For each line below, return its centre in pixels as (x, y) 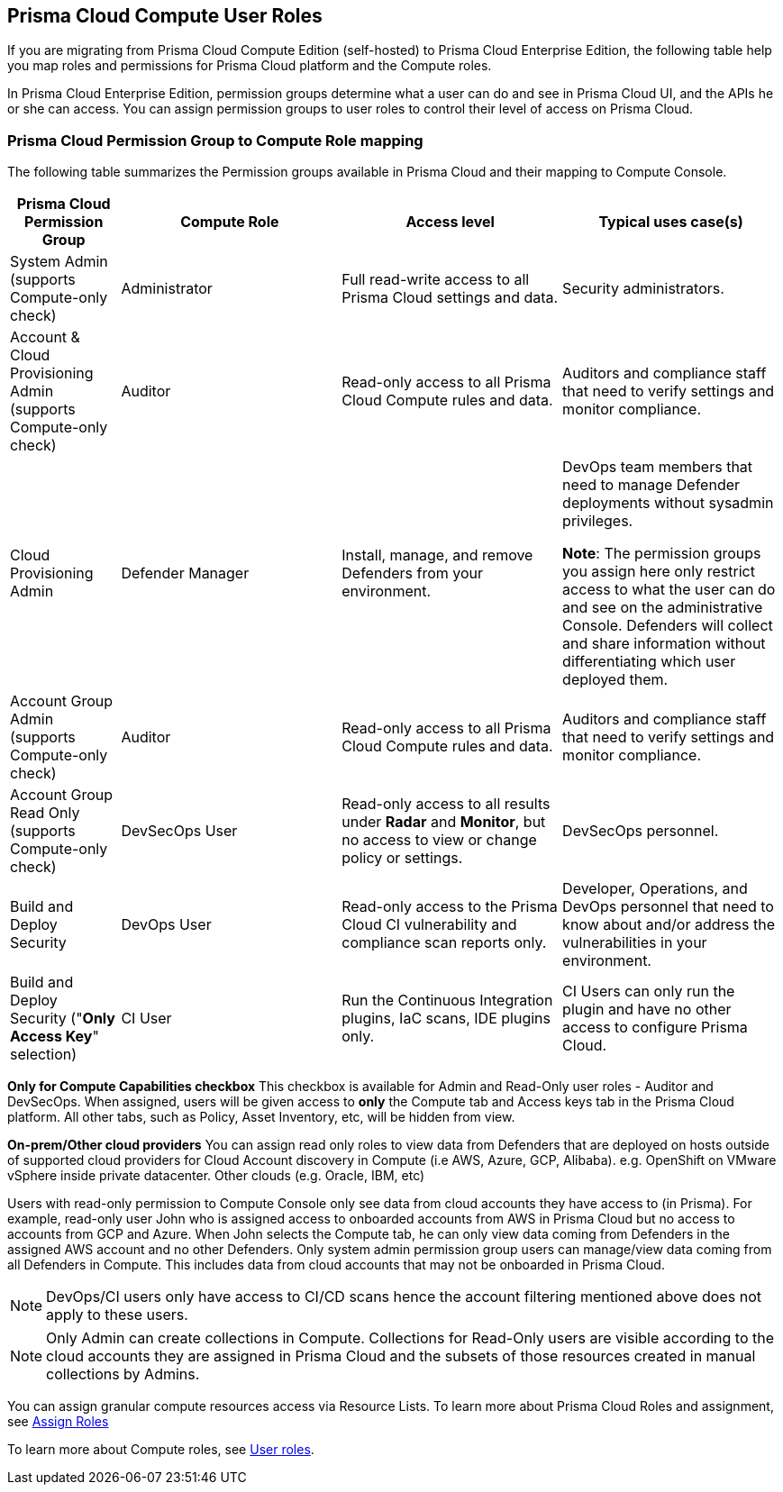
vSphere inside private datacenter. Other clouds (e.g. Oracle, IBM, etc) (216, 1176)
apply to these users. (117, 1315)
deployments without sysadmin (668, 503)
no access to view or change (439, 840)
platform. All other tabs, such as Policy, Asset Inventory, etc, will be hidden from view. (261, 1117)
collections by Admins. (123, 1374)
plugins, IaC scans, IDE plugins (446, 1019)
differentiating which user (649, 662)
